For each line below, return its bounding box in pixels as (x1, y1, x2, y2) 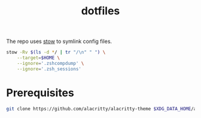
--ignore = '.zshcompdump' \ (17, 60, 84, 66)
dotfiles (81, 4, 120, 18)
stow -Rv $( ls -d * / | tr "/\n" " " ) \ (6, 49, 106, 55)
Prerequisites (6, 86, 75, 100)
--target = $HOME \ (17, 55, 60, 61)
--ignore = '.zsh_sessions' (17, 66, 82, 72)
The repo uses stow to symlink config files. (6, 38, 112, 45)
